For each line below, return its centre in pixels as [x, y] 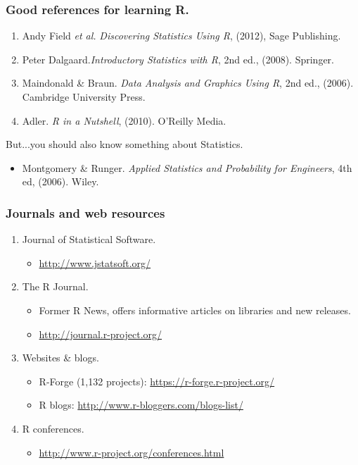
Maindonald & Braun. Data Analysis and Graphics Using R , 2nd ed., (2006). [188, 83]
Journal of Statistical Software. [89, 239]
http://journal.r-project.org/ [101, 334]
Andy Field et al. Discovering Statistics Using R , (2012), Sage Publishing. [181, 36]
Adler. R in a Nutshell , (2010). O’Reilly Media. [124, 120]
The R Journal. [55, 286]
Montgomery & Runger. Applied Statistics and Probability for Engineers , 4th [187, 167]
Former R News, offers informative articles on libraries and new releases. [195, 310]
